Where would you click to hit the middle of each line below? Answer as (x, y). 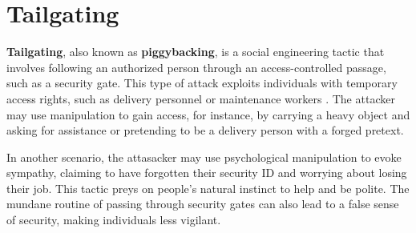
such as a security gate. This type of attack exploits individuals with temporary (202, 83)
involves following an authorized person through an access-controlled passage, (196, 67)
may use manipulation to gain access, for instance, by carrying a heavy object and (208, 114)
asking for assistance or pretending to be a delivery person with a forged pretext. (205, 130)
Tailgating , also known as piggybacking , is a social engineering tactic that (196, 52)
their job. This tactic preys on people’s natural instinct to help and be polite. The (208, 188)
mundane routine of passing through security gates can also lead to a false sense (203, 204)
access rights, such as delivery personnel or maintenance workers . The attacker (201, 98)
